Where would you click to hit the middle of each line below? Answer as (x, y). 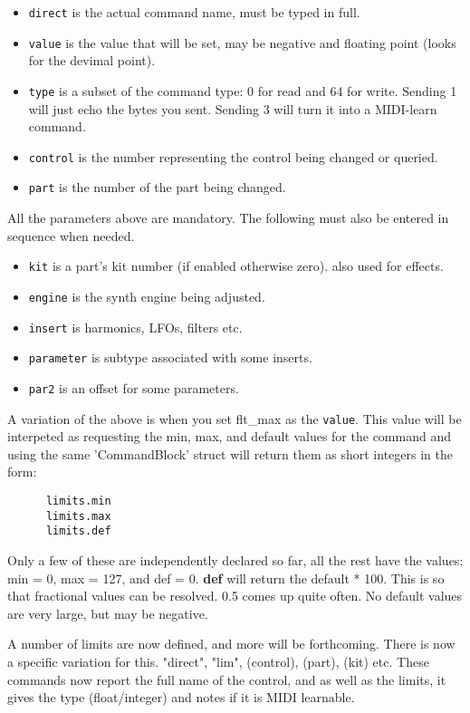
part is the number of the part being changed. (157, 187)
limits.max (78, 516)
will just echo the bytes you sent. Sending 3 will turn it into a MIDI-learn (233, 108)
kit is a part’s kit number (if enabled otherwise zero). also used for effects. (236, 266)
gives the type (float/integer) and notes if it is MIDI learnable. (181, 697)
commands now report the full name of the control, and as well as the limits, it (227, 679)
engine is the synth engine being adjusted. (147, 296)
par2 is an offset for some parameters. (134, 387)
